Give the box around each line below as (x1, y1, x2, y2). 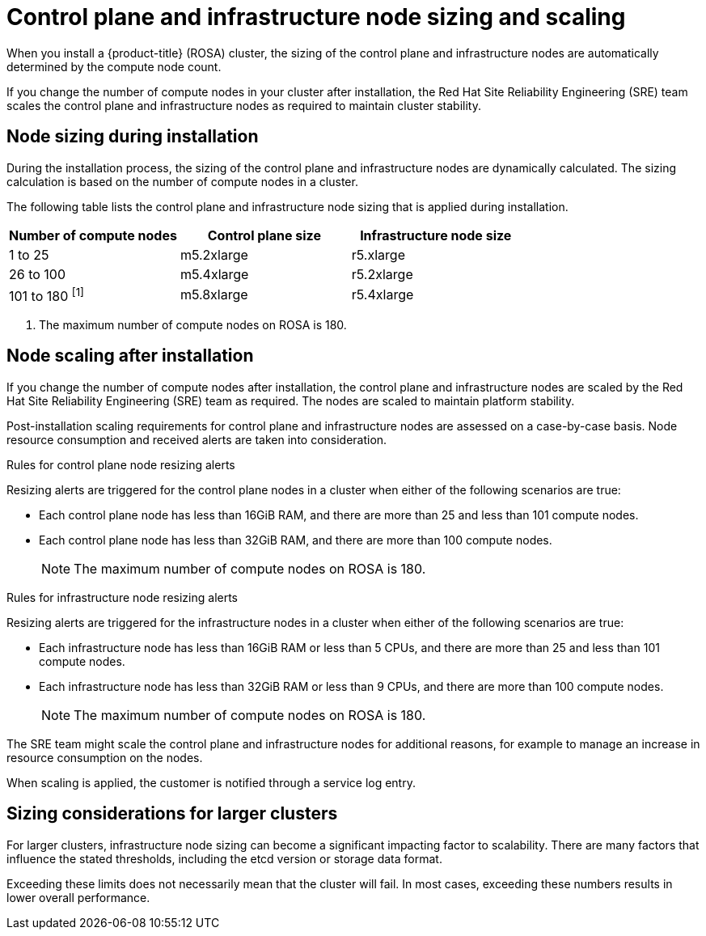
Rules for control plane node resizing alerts (6, 457, 235, 472)
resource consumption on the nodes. (6, 750, 203, 764)
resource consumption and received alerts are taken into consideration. (6, 432, 387, 447)
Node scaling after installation (6, 345, 254, 366)
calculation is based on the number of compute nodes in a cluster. (6, 174, 358, 188)
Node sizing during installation (6, 126, 259, 147)
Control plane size (207, 227, 321, 244)
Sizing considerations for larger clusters (6, 803, 338, 824)
